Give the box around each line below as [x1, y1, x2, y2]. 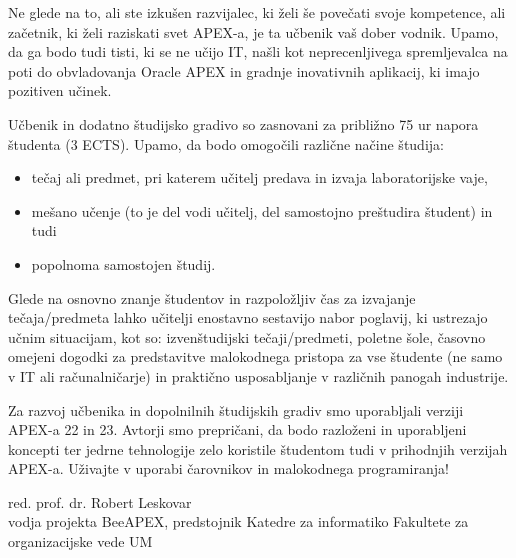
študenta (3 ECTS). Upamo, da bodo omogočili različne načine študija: [8, 133, 444, 154]
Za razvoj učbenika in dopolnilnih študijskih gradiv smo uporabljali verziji [8, 399, 464, 420]
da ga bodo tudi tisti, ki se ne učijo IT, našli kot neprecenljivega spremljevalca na [8, 41, 508, 62]
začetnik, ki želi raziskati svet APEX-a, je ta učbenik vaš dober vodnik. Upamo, [8, 21, 499, 42]
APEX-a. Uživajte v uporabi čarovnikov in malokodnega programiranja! [8, 458, 449, 479]
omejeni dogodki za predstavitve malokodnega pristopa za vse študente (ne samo [8, 346, 503, 367]
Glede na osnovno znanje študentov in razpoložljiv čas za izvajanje [8, 287, 416, 308]
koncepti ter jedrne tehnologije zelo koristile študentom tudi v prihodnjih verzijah [8, 438, 508, 459]
